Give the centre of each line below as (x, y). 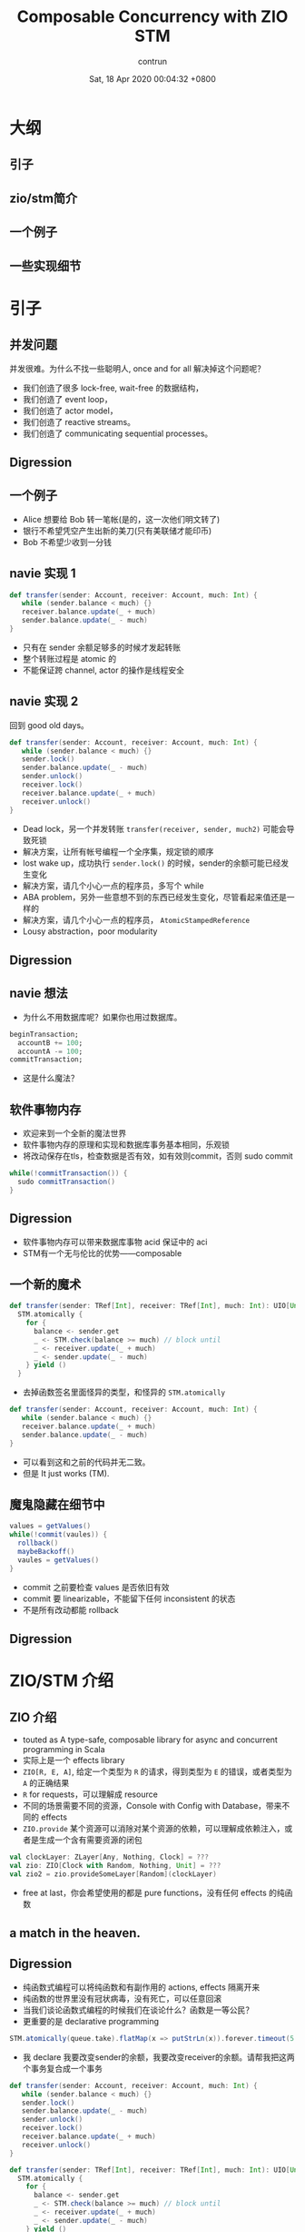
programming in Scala (64, 1750)
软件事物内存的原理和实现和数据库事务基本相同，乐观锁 (126, 1145)
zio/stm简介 (44, 198)
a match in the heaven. (75, 1933)
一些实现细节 (45, 266)
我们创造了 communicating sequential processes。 (118, 433)
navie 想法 (39, 994)
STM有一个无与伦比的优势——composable (102, 1253)
